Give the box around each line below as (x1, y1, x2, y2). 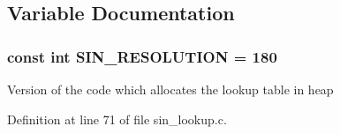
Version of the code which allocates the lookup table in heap (7, 80, 334, 98)
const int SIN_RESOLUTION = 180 (7, 45, 277, 67)
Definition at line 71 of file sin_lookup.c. (7, 109, 227, 128)
